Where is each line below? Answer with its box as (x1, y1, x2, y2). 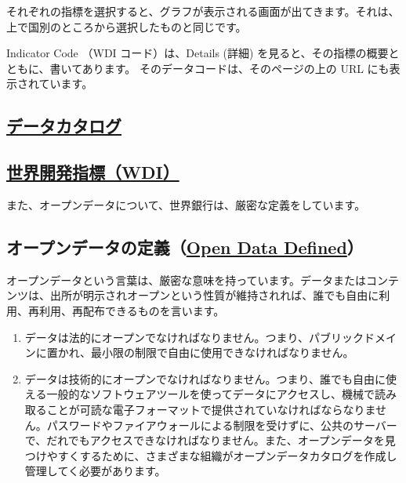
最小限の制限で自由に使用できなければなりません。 (90, 344, 354, 361)
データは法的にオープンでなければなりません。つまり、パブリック (24, 329, 364, 345)
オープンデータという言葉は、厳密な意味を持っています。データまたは (6, 271, 367, 288)
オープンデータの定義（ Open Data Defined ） (6, 234, 364, 259)
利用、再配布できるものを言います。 (38, 302, 225, 318)
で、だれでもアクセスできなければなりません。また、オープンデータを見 (24, 432, 396, 448)
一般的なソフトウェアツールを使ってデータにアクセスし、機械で (46, 386, 375, 402)
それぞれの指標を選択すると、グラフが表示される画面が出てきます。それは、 (6, 3, 400, 19)
